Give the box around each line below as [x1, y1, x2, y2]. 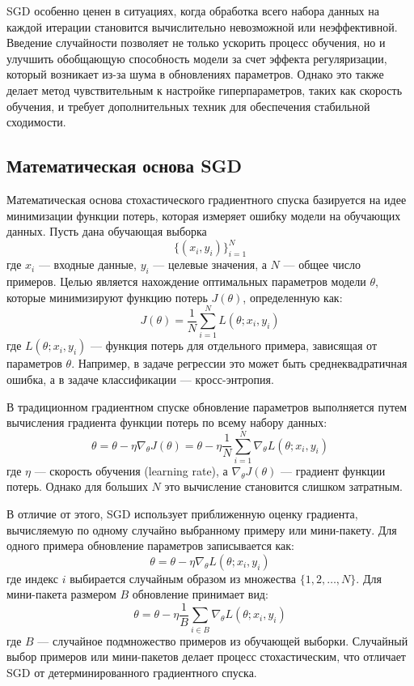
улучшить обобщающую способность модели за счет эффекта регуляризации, [6, 49, 387, 66]
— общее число [283, 256, 361, 273]
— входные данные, [38, 256, 137, 273]
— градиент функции [281, 462, 386, 479]
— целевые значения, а [153, 256, 267, 273]
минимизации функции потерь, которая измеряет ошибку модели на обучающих [6, 207, 401, 224]
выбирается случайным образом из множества [70, 569, 296, 586]
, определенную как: [243, 288, 343, 305]
